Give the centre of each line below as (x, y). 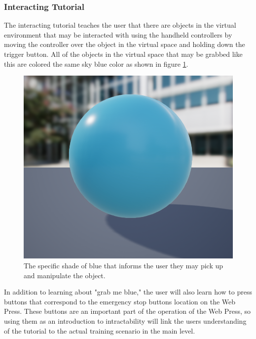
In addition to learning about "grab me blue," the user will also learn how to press (128, 292)
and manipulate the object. (65, 275)
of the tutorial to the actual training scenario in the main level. (100, 330)
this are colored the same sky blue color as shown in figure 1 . (96, 64)
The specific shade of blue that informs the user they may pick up (124, 266)
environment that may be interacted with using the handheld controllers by (118, 34)
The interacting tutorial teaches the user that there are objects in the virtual (120, 25)
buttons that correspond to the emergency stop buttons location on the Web (120, 301)
